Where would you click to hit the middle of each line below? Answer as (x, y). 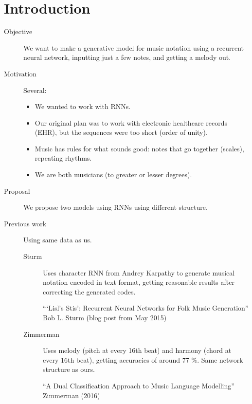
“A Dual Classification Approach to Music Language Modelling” (139, 385)
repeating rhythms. (63, 158)
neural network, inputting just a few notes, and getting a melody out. (127, 57)
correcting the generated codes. (89, 291)
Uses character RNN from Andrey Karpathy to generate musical (139, 272)
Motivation (20, 73)
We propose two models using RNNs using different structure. (116, 207)
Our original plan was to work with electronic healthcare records (131, 122)
